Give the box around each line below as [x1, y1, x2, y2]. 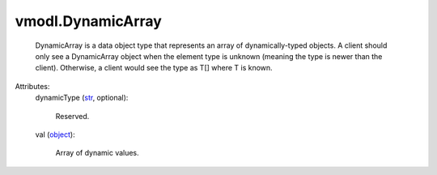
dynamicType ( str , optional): [35, 93, 129, 103]
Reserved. [55, 111, 90, 121]
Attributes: [15, 81, 50, 91]
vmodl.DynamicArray [15, 12, 162, 30]
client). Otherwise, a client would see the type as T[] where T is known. [35, 63, 273, 73]
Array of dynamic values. [55, 148, 139, 158]
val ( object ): [35, 130, 76, 139]
